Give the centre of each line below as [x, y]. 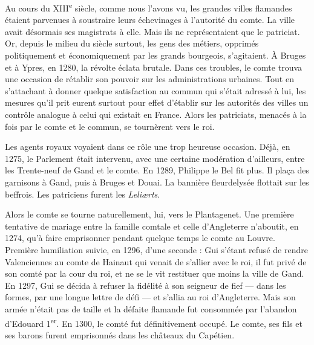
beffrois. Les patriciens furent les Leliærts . [83, 194]
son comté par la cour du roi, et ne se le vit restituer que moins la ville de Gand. [155, 273]
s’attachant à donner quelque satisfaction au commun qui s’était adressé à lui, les [155, 90]
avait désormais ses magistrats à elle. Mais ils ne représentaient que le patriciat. [152, 31]
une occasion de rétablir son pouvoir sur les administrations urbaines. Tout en [149, 79]
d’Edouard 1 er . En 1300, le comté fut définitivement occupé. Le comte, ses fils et [154, 322]
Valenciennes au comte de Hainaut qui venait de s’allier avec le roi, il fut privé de [156, 261]
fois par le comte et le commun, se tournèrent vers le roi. [110, 126]
